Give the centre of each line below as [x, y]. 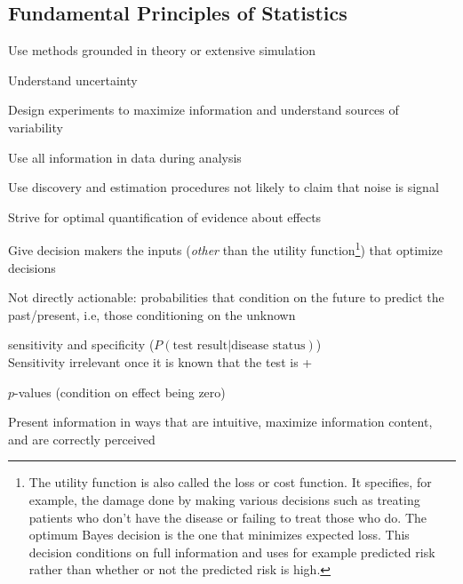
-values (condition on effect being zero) [120, 392]
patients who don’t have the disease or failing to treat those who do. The [228, 517]
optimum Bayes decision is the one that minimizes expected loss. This [219, 535]
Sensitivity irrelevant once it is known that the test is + [160, 361]
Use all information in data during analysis [125, 157]
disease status [268, 346]
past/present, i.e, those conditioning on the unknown [152, 314]
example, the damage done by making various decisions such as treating [224, 499]
